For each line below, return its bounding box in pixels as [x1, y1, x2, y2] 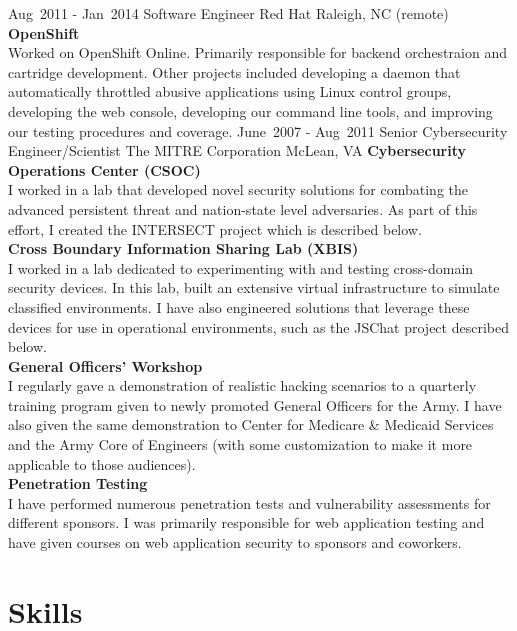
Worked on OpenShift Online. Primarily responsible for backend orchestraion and [8, 42, 507, 63]
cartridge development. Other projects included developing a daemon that [8, 61, 461, 82]
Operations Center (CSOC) [8, 159, 201, 180]
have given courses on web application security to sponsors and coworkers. [8, 532, 462, 553]
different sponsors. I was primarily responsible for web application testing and [8, 512, 485, 533]
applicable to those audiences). [8, 453, 196, 474]
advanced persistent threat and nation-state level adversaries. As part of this [8, 198, 478, 219]
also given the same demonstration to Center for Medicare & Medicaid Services [8, 414, 494, 435]
